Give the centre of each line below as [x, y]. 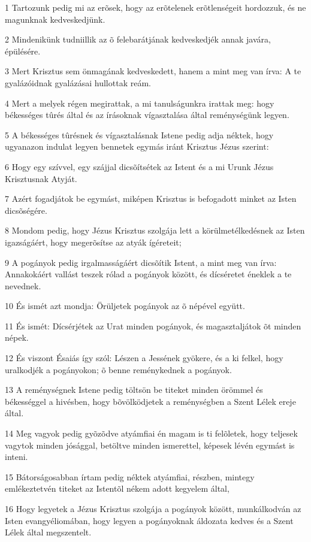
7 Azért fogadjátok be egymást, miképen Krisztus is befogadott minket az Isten [151, 199]
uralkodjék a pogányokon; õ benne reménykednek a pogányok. [118, 369]
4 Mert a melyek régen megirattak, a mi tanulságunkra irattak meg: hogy [140, 103]
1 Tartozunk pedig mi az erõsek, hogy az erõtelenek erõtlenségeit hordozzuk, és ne [155, 7]
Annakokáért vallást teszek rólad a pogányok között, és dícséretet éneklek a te [148, 274]
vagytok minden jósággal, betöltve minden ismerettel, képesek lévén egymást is [150, 445]
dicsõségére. [26, 210]
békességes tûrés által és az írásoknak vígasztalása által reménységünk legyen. [147, 115]
